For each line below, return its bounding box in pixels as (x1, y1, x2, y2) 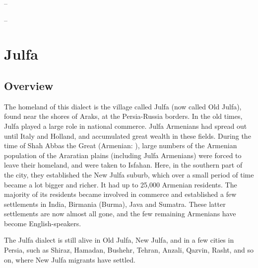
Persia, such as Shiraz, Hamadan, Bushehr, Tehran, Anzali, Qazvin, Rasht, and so (4, 245, 254, 255)
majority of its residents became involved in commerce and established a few (4, 189, 237, 199)
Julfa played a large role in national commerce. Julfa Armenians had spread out (4, 120, 247, 131)
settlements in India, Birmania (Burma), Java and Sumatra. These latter (4, 198, 226, 209)
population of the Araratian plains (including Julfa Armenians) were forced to (4, 150, 242, 160)
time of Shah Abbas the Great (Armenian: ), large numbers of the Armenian (4, 140, 237, 151)
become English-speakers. (4, 218, 81, 228)
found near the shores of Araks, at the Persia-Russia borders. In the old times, (4, 111, 243, 121)
